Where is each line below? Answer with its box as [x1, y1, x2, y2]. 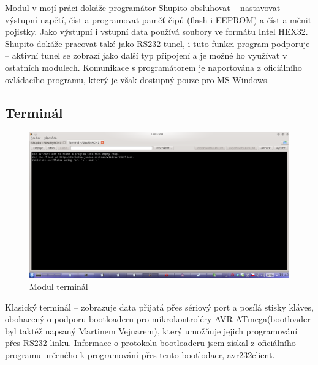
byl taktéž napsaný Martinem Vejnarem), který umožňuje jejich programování [5, 324, 298, 337]
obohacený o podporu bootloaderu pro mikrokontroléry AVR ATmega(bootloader [5, 312, 311, 325]
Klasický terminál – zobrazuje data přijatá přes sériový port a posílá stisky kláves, [5, 300, 314, 313]
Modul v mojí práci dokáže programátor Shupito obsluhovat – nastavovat [5, 1, 281, 13]
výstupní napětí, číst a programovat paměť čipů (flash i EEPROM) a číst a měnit [5, 13, 312, 26]
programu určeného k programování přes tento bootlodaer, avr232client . [5, 348, 275, 361]
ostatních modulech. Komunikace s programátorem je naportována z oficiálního [5, 61, 302, 73]
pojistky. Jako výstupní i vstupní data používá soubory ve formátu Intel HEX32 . [5, 25, 308, 38]
